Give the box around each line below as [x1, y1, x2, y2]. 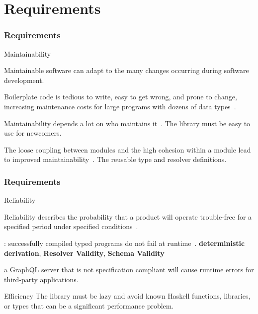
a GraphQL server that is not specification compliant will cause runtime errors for [4, 264, 254, 275]
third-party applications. [4, 274, 79, 284]
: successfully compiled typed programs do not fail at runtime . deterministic [4, 237, 245, 248]
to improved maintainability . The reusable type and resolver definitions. [4, 154, 227, 164]
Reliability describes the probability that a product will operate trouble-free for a [4, 211, 252, 222]
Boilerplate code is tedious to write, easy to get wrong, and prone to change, [4, 91, 237, 102]
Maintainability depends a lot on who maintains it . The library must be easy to [4, 118, 251, 128]
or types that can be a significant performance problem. [4, 300, 174, 311]
